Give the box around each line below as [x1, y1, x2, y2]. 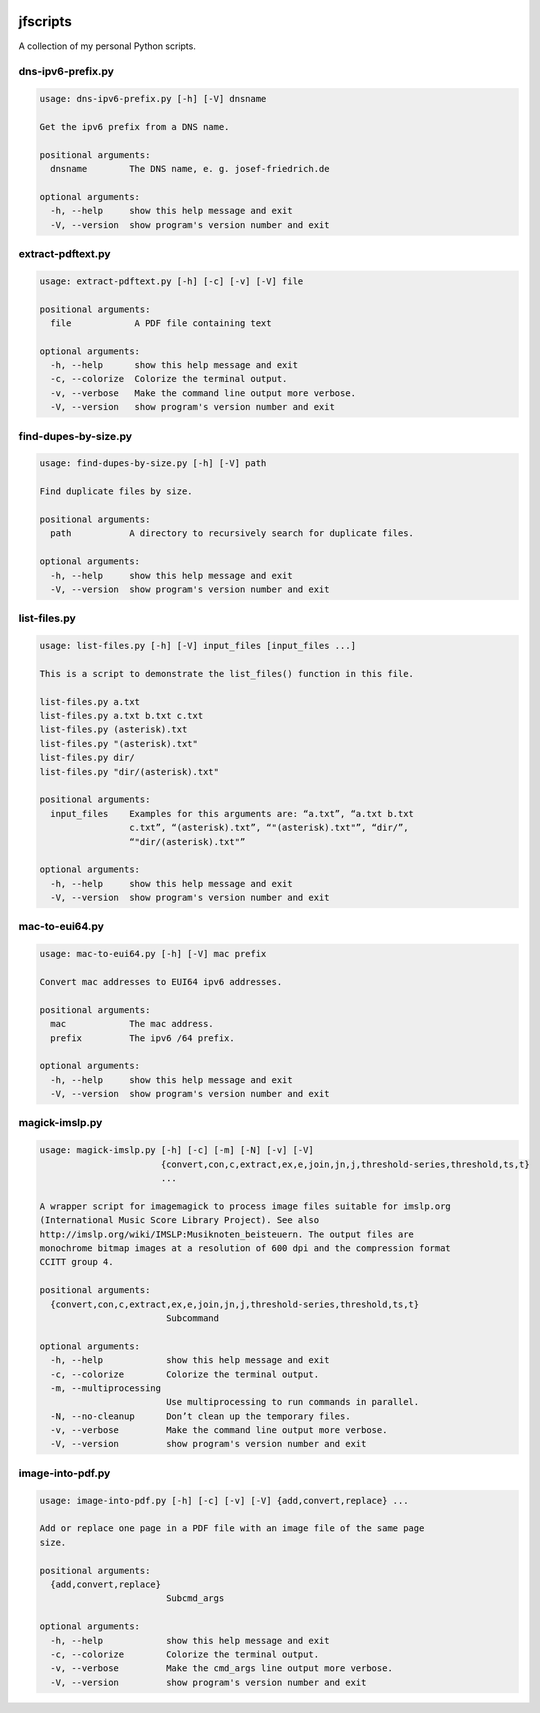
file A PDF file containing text [50, 317, 272, 329]
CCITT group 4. [39, 1256, 114, 1268]
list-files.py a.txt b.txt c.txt [39, 710, 204, 721]
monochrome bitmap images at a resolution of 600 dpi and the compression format [39, 1242, 452, 1254]
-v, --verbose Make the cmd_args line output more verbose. [50, 1663, 394, 1674]
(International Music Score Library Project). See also [39, 1215, 320, 1226]
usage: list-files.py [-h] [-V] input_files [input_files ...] [39, 640, 357, 652]
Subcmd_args [165, 1593, 225, 1604]
